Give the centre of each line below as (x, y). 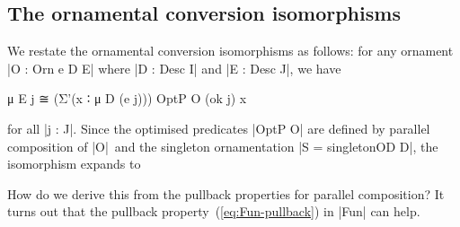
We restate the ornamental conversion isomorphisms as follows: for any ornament (230, 51)
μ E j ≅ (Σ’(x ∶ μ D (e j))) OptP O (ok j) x (127, 98)
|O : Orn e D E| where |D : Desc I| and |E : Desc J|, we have (174, 68)
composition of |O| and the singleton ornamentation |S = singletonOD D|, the (223, 146)
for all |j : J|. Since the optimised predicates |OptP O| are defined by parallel (219, 128)
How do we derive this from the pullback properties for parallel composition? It (226, 193)
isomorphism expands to (74, 164)
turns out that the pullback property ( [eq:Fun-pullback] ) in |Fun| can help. (214, 211)
